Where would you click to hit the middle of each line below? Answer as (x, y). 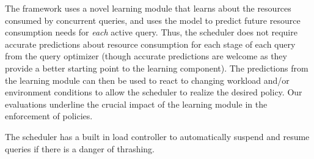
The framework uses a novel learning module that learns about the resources (148, 8)
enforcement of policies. (49, 116)
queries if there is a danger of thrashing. (80, 148)
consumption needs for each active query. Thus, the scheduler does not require (151, 32)
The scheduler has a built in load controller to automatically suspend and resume (157, 136)
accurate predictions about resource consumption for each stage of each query (150, 44)
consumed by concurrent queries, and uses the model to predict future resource (153, 20)
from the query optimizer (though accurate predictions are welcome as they (146, 56)
